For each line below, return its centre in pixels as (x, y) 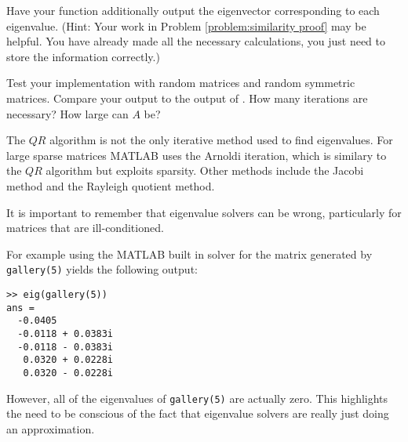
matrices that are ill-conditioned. (85, 228)
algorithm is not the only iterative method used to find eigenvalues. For (221, 140)
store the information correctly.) (83, 56)
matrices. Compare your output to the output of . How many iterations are (187, 98)
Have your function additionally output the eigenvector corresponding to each (193, 10)
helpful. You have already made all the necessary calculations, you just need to (196, 41)
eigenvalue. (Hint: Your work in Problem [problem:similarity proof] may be (186, 25)
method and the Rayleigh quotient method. (111, 185)
